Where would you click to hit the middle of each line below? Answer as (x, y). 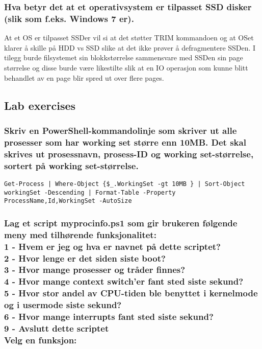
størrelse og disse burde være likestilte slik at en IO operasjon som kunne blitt (126, 67)
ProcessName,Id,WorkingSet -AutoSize (68, 201)
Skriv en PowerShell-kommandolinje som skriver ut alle (121, 130)
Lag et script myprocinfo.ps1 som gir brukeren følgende (121, 223)
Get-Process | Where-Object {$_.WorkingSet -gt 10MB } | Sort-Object (125, 184)
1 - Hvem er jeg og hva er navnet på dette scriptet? (112, 246)
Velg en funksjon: (41, 340)
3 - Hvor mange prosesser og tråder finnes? (95, 270)
